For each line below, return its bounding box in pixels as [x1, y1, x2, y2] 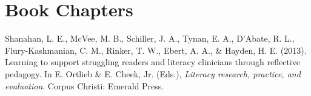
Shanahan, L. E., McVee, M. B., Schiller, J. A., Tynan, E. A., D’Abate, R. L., [5, 32, 295, 45]
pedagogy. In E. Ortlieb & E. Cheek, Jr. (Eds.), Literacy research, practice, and [5, 67, 301, 80]
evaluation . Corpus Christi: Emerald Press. [5, 79, 164, 92]
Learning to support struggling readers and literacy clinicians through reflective [5, 56, 300, 68]
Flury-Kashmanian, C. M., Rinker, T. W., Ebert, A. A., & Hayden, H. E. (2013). [5, 43, 307, 56]
